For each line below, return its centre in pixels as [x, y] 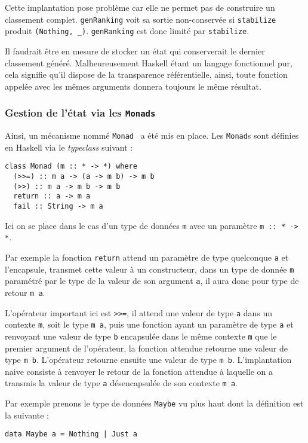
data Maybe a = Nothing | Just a [71, 434]
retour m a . [25, 292]
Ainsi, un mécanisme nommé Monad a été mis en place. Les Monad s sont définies [152, 135]
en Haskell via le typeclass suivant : [69, 147]
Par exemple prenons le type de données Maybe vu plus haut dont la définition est [154, 403]
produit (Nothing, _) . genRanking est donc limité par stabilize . [127, 31]
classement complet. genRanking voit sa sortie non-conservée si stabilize [141, 19]
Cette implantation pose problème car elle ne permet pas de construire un [140, 7]
